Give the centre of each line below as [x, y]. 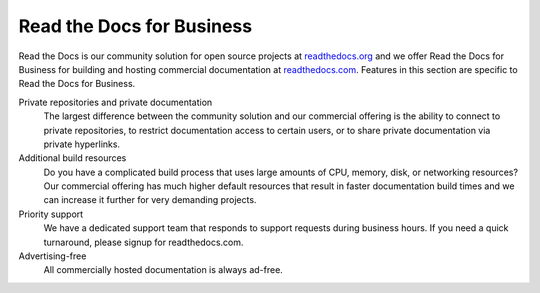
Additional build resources [72, 158]
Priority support [51, 214]
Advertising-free [52, 256]
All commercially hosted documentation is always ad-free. [163, 270]
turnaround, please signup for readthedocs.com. [143, 242]
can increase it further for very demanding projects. [150, 200]
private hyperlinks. [81, 144]
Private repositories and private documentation [115, 102]
